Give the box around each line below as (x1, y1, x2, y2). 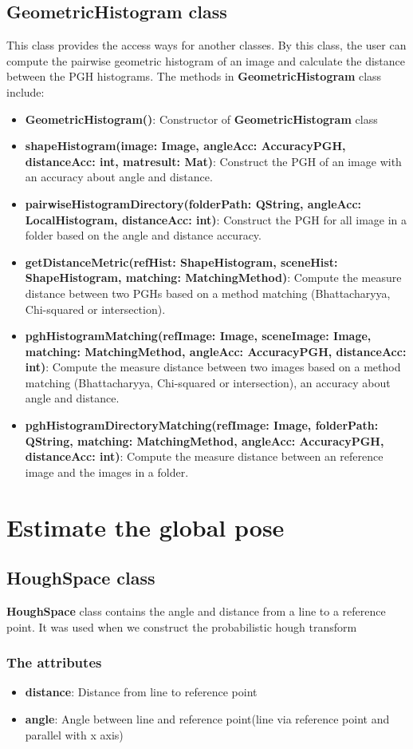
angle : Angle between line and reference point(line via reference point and (25, 711, 390, 727)
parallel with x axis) (25, 726, 124, 743)
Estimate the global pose (6, 510, 285, 543)
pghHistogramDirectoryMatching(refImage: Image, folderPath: (25, 417, 379, 434)
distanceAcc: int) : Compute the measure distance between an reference (25, 448, 383, 465)
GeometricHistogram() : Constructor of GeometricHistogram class (25, 110, 378, 127)
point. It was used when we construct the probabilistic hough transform (6, 618, 357, 635)
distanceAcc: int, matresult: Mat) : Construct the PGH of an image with (25, 153, 402, 169)
